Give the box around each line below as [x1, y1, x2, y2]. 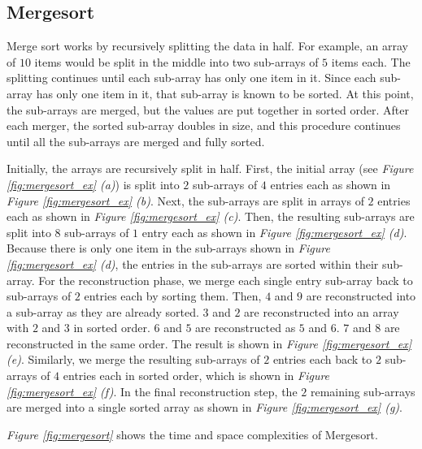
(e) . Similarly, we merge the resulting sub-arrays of [7, 351, 260, 368]
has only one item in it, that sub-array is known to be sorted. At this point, [36, 84, 414, 101]
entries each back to [272, 351, 372, 368]
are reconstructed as [195, 319, 296, 336]
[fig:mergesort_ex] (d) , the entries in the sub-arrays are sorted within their [7, 255, 379, 272]
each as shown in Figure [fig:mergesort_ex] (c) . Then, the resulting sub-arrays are [7, 208, 415, 225]
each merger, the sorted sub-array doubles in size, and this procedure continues [7, 117, 401, 134]
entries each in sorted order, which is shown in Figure [63, 367, 330, 384]
